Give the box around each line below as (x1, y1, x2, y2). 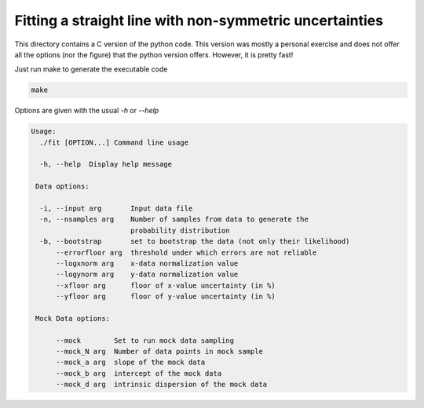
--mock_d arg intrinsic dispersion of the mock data (56, 380, 268, 389)
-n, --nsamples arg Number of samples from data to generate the (39, 215, 309, 224)
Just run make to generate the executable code (14, 64, 168, 74)
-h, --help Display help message (39, 160, 173, 169)
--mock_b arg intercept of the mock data (56, 369, 222, 377)
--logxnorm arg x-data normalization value (56, 259, 239, 267)
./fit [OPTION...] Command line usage (39, 138, 188, 147)
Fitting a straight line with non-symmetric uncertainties (14, 12, 384, 29)
